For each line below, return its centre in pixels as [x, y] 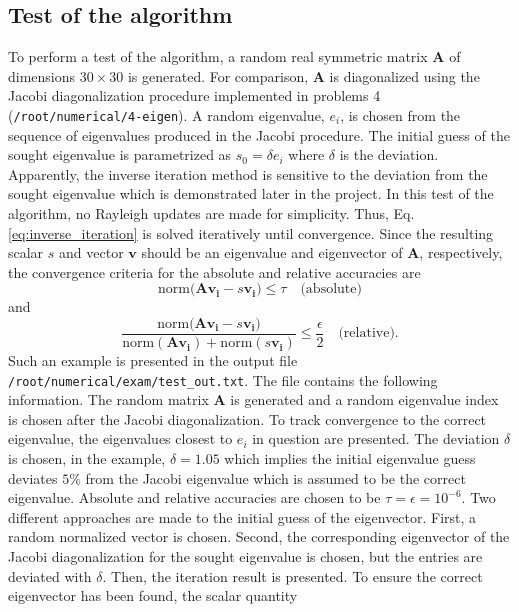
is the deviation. [389, 154]
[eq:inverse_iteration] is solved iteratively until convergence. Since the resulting [251, 232]
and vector [91, 252]
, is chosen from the [400, 114]
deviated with [50, 575]
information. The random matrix [108, 399]
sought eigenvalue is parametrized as [120, 154]
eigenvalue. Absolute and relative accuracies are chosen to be [194, 497]
